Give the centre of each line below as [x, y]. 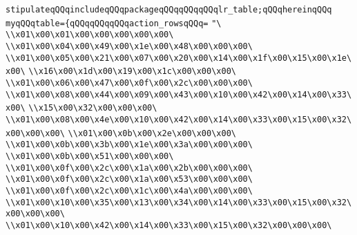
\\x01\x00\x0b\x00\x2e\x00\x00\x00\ [152, 133]
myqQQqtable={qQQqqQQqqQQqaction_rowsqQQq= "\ [114, 23]
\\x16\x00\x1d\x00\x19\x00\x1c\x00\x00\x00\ [132, 72]
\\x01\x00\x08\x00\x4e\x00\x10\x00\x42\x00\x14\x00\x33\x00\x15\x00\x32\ [179, 119]
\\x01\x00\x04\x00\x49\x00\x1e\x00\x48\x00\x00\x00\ [129, 46]
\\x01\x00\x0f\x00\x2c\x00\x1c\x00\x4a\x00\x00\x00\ [129, 190]
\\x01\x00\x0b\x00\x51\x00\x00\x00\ [90, 156]
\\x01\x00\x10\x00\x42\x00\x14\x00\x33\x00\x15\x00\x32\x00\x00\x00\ [169, 225]
